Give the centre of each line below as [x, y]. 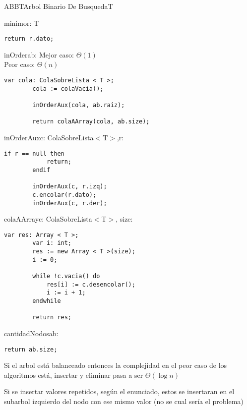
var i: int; [52, 243]
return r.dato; [29, 39]
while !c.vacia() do [66, 276]
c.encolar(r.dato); [64, 195]
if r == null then [34, 153]
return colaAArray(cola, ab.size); [91, 122]
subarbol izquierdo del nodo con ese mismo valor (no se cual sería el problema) [124, 401]
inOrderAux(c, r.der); [70, 203]
